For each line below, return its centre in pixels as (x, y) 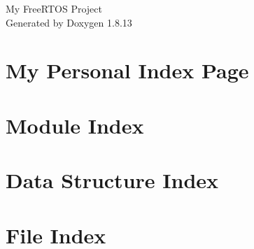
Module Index (75, 125)
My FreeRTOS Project (54, 8)
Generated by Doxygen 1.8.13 (69, 22)
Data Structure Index (112, 180)
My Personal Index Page (127, 70)
